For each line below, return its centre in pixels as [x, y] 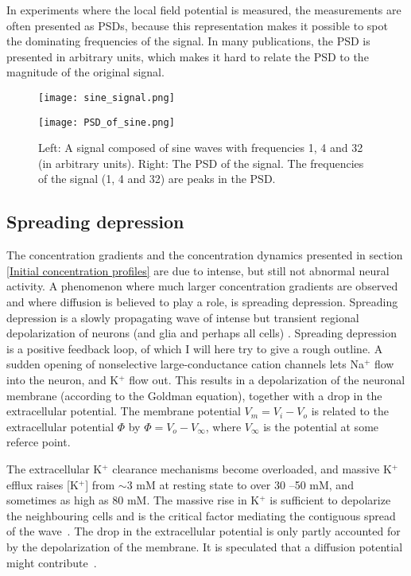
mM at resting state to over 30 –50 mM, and [245, 484]
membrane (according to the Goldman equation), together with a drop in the [194, 395]
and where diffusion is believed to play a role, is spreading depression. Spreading [202, 302]
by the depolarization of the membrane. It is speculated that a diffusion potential [205, 546]
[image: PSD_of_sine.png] [107, 122]
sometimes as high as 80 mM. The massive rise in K [133, 500]
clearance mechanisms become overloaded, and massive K [252, 468]
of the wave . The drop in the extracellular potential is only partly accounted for [204, 531]
